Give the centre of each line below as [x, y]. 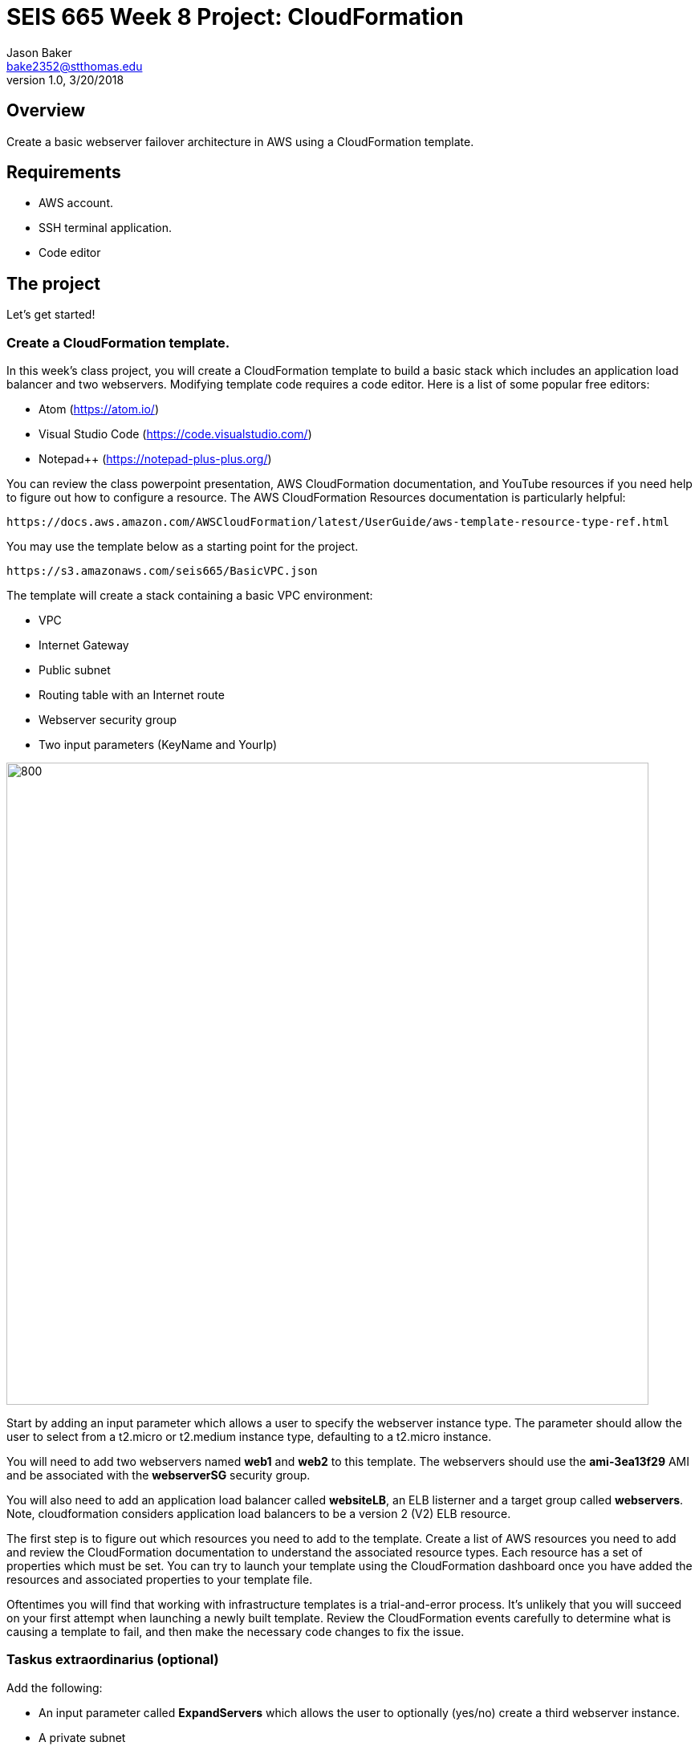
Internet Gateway [84, 645]
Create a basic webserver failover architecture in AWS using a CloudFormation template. [240, 141]
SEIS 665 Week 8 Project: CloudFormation [235, 17]
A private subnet [82, 1737]
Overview [46, 111]
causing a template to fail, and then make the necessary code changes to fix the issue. [236, 1632]
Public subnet [75, 670]
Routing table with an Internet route [132, 695]
